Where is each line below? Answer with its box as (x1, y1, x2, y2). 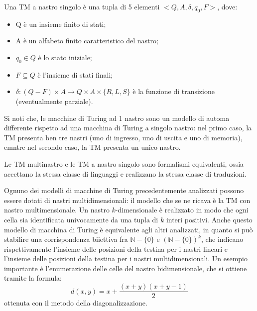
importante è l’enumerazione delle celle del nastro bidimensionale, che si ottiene (4, 263, 247, 273)
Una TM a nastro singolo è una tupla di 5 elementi (4, 1, 160, 11)
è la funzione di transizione (132, 86, 215, 97)
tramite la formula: (4, 273, 62, 283)
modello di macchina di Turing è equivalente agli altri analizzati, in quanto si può (4, 224, 253, 234)
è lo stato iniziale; (38, 52, 92, 62)
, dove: (217, 1, 238, 11)
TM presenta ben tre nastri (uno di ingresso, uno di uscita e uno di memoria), (4, 132, 243, 142)
